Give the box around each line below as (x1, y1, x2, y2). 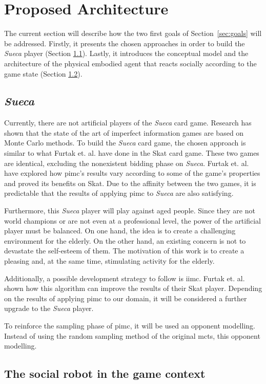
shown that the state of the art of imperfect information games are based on (4, 127, 244, 138)
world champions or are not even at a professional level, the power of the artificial (4, 215, 261, 226)
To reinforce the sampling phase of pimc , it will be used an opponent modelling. (4, 320, 255, 331)
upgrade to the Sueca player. (4, 303, 94, 314)
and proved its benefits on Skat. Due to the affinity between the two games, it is (4, 177, 256, 188)
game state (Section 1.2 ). (4, 68, 83, 79)
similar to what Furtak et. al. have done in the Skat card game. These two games (4, 148, 259, 158)
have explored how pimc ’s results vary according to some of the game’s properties (4, 168, 260, 178)
